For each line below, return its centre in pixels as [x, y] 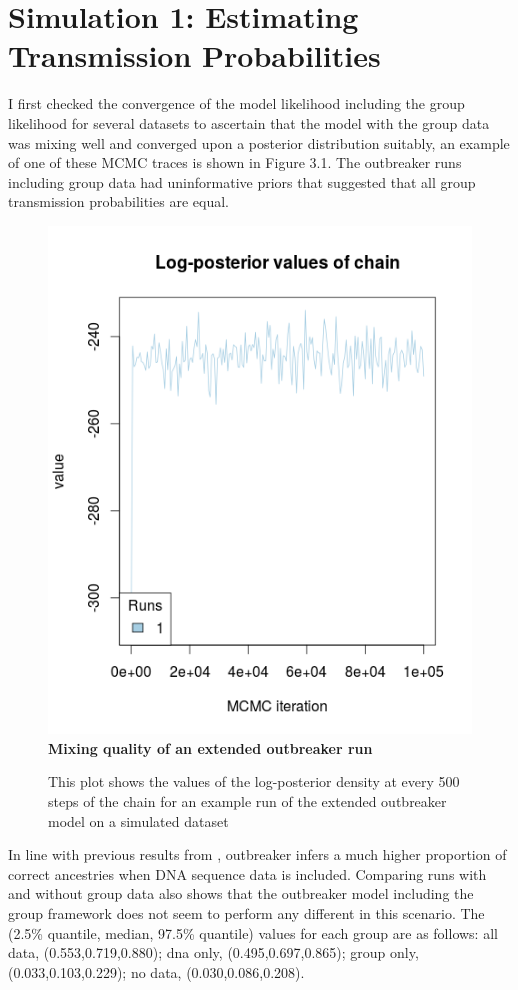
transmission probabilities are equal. [118, 201]
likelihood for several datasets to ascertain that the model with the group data [249, 122]
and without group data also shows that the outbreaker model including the [241, 893]
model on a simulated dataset [138, 820]
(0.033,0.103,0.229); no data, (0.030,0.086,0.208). [156, 971]
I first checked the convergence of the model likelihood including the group [236, 103]
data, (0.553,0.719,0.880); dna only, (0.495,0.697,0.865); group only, [213, 952]
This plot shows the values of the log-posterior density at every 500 [254, 781]
